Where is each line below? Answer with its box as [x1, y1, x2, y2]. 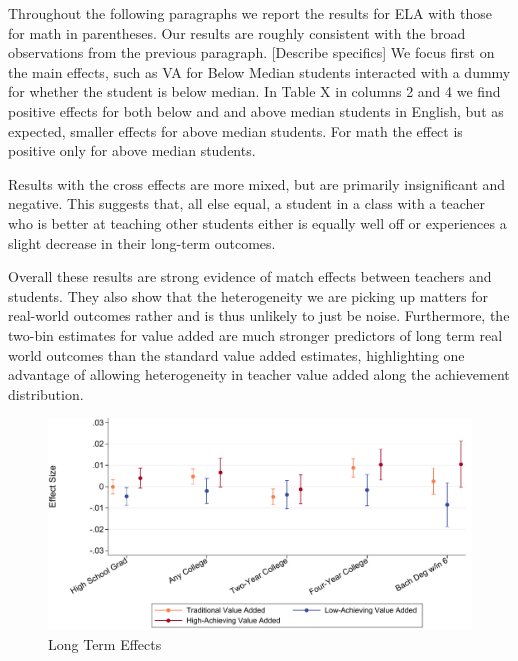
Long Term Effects [48, 633, 162, 654]
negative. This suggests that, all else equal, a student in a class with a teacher [8, 193, 485, 214]
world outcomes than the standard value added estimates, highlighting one [8, 344, 465, 365]
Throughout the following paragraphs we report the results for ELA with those [8, 3, 493, 23]
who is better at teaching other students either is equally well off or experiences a [8, 212, 507, 233]
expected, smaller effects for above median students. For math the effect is [8, 120, 463, 141]
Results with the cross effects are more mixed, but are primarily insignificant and [8, 173, 506, 194]
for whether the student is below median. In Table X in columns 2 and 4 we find [8, 81, 501, 102]
